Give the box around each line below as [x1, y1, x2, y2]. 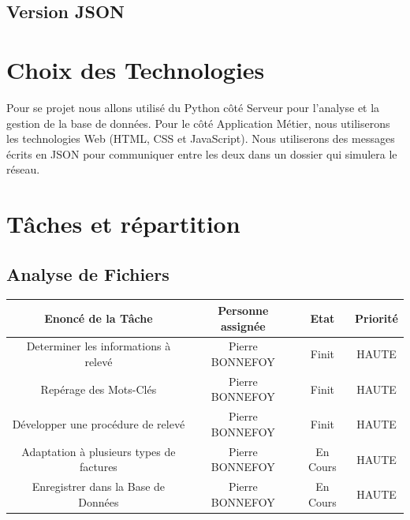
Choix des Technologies [6, 53, 265, 85]
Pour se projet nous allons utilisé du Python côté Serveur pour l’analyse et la [6, 99, 380, 115]
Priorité [355, 309, 398, 326]
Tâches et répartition [6, 208, 240, 240]
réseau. [6, 161, 40, 178]
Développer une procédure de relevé [12, 416, 185, 432]
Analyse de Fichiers [6, 261, 170, 286]
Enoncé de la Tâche [44, 309, 153, 326]
